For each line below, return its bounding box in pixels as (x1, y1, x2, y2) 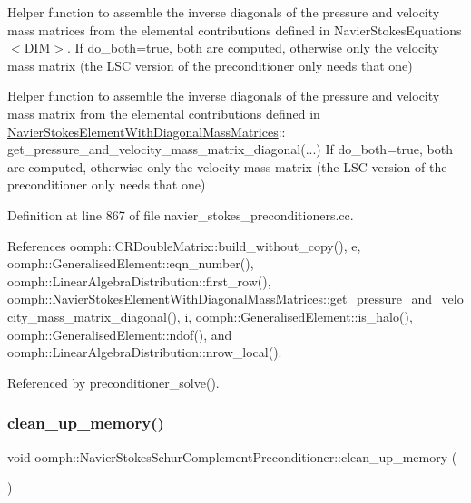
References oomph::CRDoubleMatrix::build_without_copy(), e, (7, 236, 361, 255)
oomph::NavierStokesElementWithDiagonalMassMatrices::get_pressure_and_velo (7, 289, 464, 308)
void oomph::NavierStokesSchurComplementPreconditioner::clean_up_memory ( (7, 447, 457, 466)
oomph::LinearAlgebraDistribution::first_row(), (7, 271, 271, 290)
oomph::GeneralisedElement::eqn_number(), (7, 254, 254, 273)
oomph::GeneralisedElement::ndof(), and (7, 324, 232, 343)
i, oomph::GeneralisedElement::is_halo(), (184, 306, 413, 325)
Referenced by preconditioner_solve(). (7, 372, 220, 392)
